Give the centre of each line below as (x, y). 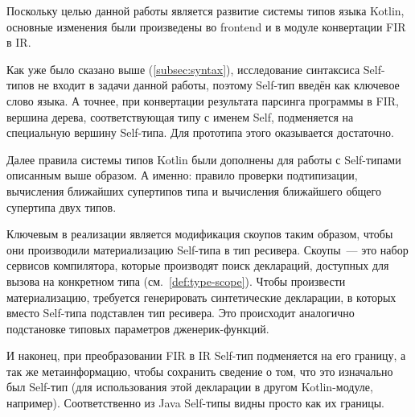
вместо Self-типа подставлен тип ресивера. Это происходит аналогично (181, 313)
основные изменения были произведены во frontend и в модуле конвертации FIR (206, 26)
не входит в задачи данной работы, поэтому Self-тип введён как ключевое (219, 85)
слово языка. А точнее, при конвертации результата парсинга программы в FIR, (203, 100)
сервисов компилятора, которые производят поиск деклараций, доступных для (198, 265)
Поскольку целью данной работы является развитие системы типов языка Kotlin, (205, 10)
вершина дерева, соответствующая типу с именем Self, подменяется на (180, 116)
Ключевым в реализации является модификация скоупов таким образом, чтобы (200, 234)
